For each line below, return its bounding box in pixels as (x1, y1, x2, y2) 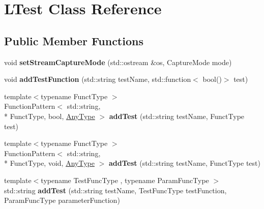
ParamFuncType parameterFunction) (4, 195, 120, 205)
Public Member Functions (4, 33, 143, 48)
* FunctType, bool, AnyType (4, 110, 95, 121)
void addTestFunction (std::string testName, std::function (4, 74, 191, 84)
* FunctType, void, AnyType (4, 158, 95, 168)
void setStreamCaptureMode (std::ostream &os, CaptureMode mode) (4, 56, 232, 67)
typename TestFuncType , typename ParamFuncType (41, 174, 209, 185)
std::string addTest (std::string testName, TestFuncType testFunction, (4, 185, 227, 195)
